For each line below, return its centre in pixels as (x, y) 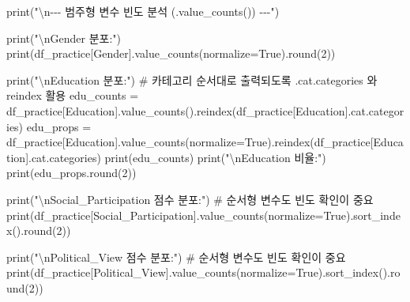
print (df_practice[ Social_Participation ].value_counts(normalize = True (176, 215)
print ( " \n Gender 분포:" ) (64, 38)
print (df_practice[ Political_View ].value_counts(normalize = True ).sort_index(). (198, 272)
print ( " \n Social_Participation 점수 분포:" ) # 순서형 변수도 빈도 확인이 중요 (190, 199)
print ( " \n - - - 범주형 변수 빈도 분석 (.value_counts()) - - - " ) (143, 11)
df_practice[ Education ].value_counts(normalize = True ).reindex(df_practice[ (190, 142)
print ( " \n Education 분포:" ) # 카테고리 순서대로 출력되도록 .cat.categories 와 (192, 79)
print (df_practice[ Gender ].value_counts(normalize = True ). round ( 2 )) (171, 53)
